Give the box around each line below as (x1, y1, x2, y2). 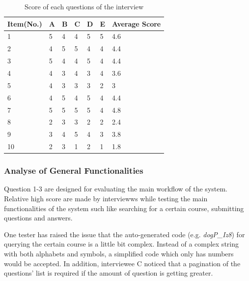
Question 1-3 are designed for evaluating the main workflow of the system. (4, 184, 228, 194)
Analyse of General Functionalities (4, 164, 143, 177)
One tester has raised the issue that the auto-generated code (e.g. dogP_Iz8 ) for (4, 229, 245, 239)
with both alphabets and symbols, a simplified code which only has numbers (4, 248, 234, 258)
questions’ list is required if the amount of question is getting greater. (4, 268, 213, 278)
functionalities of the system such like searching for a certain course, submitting (4, 203, 244, 213)
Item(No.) (7, 18, 42, 29)
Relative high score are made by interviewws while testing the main (4, 193, 208, 203)
